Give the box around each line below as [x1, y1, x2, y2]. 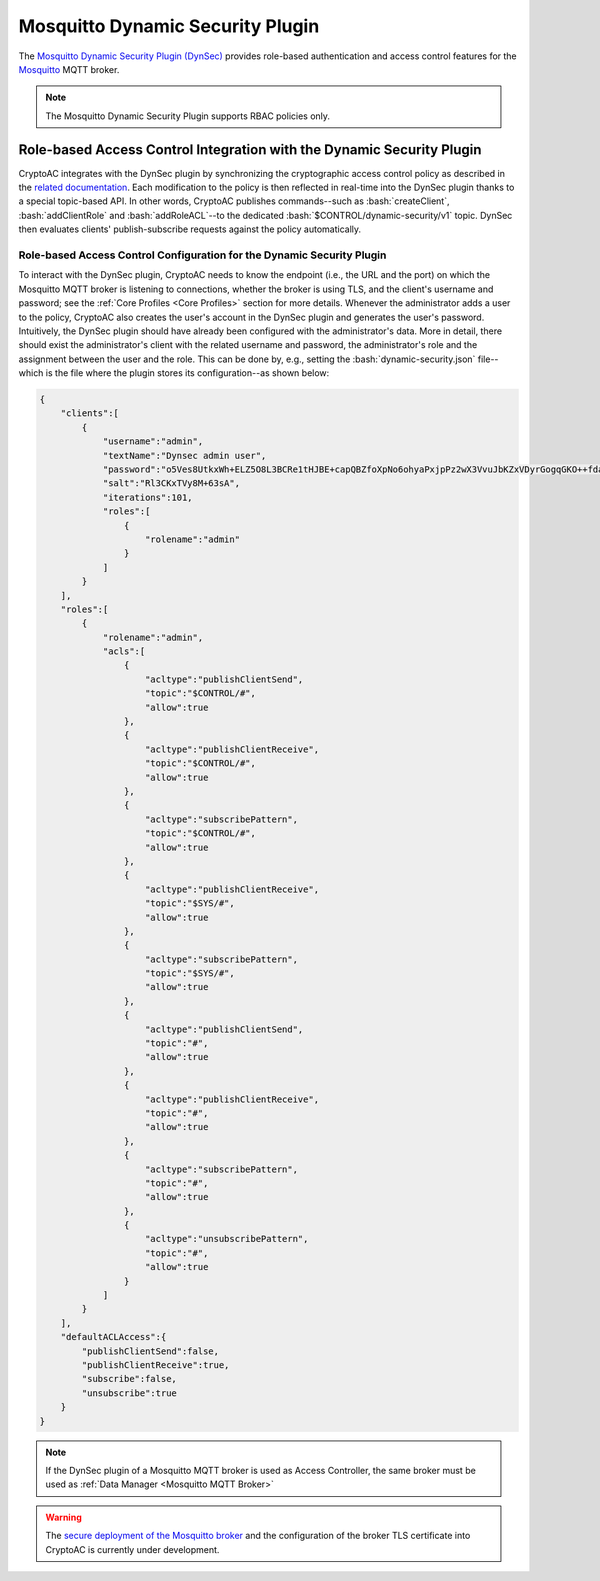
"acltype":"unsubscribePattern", [145, 1233, 309, 1245]
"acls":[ [102, 646, 146, 657]
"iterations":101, [102, 491, 194, 503]
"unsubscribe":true [81, 1387, 177, 1399]
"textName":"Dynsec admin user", [102, 450, 267, 461]
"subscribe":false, [81, 1373, 177, 1385]
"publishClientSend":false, [81, 1345, 220, 1357]
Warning [45, 1511, 82, 1523]
